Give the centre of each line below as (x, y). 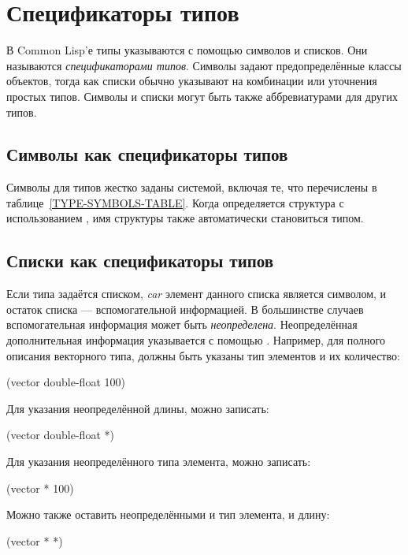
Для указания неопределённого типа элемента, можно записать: (159, 462)
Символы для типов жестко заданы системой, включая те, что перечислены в (192, 187)
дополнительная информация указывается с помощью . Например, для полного (196, 340)
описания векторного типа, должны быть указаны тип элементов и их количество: (203, 355)
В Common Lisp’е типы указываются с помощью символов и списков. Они (187, 50)
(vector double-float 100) (66, 382)
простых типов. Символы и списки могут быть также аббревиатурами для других (202, 96)
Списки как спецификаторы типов (140, 261)
